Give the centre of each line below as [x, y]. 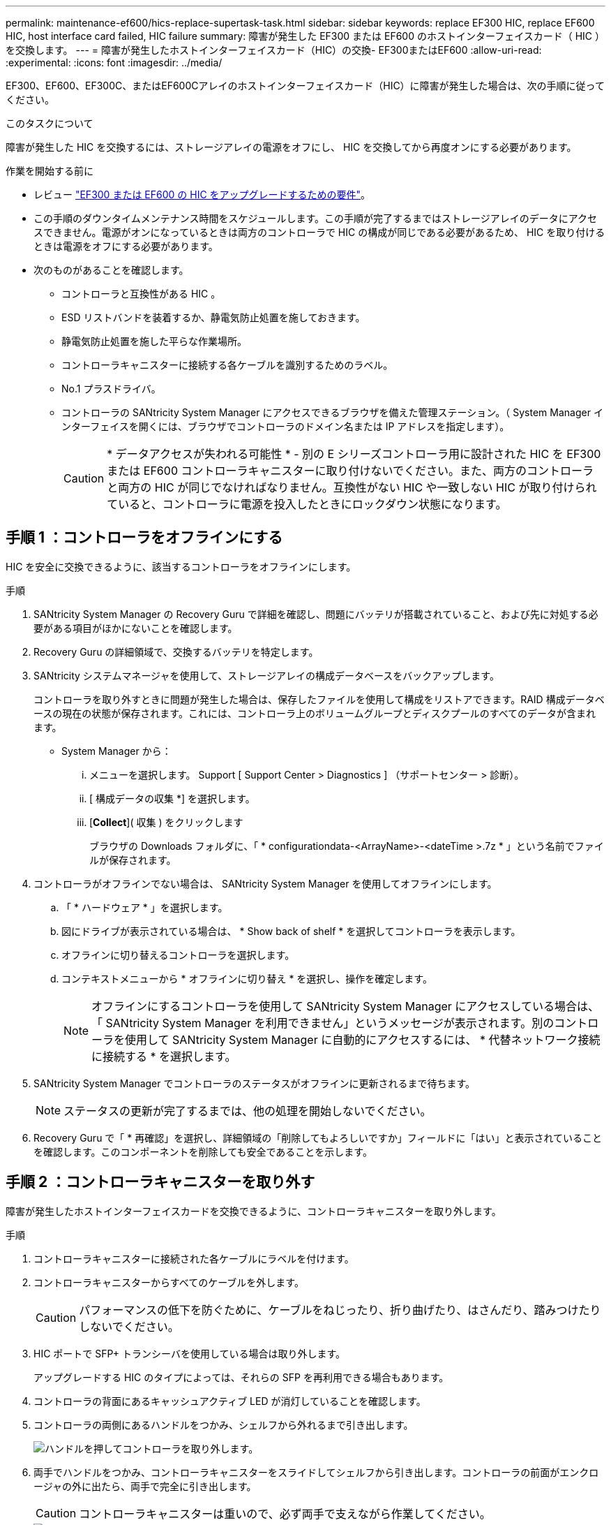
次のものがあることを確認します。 [111, 270]
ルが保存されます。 [133, 860]
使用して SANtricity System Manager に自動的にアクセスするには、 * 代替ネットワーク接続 [363, 1039]
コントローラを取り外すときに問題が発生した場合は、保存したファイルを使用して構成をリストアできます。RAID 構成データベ [319, 699]
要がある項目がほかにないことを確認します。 [136, 628]
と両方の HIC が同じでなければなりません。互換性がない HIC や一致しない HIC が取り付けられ [352, 487]
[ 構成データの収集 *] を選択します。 [172, 798]
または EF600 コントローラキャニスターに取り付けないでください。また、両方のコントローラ [350, 471]
